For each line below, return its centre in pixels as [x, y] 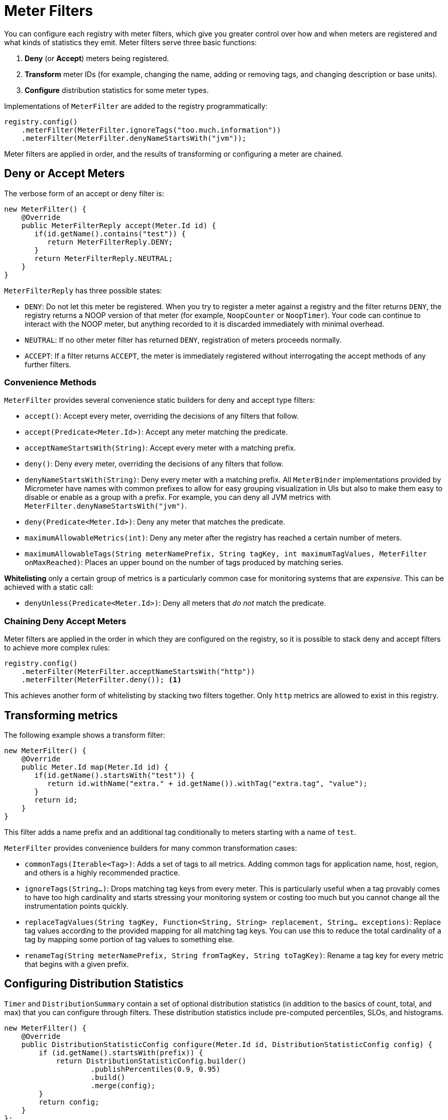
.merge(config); [123, 1085]
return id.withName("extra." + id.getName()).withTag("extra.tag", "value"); [208, 783]
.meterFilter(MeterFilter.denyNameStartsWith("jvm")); [134, 138]
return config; [69, 1102]
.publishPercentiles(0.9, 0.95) [155, 1069]
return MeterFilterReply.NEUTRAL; [104, 258]
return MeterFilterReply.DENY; [110, 242]
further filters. [48, 364]
